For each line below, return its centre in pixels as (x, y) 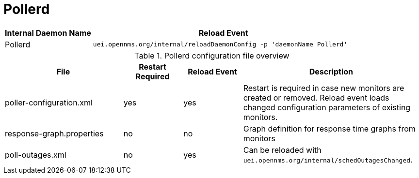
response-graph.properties (54, 133)
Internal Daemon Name (48, 33)
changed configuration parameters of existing (327, 107)
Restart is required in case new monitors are (324, 88)
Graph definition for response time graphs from (329, 128)
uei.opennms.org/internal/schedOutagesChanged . (328, 159)
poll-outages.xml (36, 155)
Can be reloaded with (282, 150)
